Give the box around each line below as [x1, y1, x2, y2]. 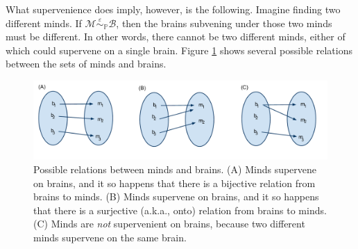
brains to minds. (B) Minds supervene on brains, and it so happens [33, 189, 319, 204]
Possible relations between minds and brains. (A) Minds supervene [33, 162, 317, 177]
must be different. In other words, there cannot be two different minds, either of [6, 29, 346, 44]
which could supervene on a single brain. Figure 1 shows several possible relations [6, 42, 352, 57]
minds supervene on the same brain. [33, 230, 187, 244]
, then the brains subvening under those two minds [116, 15, 332, 30]
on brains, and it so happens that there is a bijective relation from [33, 175, 316, 190]
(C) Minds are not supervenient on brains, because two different [33, 216, 305, 231]
